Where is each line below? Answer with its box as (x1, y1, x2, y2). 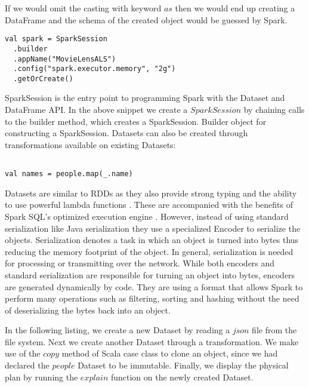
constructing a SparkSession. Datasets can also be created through (5, 127, 248, 139)
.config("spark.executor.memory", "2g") (13, 64, 176, 73)
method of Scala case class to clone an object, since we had (61, 347, 278, 360)
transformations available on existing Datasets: (5, 138, 176, 150)
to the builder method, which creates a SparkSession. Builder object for (5, 115, 267, 127)
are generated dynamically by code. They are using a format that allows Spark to (5, 280, 303, 293)
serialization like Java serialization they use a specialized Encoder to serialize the (5, 222, 301, 234)
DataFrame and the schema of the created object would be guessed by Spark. (5, 13, 288, 26)
